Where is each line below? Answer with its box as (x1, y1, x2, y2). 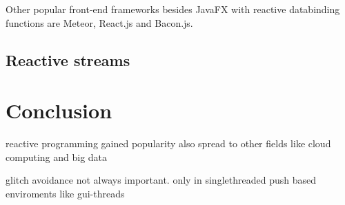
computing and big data (6, 149, 108, 164)
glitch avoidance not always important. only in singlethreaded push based (6, 173, 316, 187)
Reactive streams (6, 49, 130, 70)
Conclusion (6, 96, 112, 125)
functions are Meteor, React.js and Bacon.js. (6, 15, 193, 30)
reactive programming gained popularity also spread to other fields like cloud (6, 136, 331, 151)
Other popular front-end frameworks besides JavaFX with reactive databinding (6, 2, 340, 16)
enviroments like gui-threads (6, 186, 125, 200)
